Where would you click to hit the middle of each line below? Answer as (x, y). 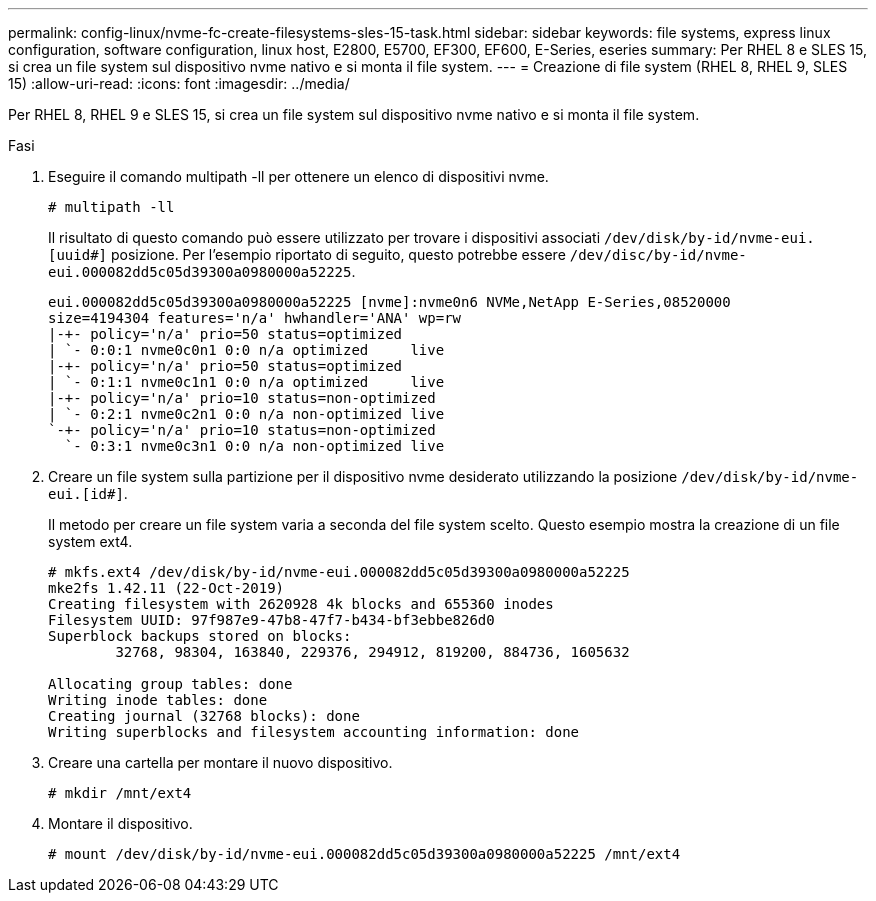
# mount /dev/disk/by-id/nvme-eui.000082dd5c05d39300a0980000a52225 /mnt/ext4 (364, 854)
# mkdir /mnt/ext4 (120, 793)
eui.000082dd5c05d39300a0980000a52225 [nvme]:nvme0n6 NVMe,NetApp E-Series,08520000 (389, 302)
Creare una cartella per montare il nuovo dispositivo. (220, 762)
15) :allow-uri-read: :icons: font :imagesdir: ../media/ (179, 83)
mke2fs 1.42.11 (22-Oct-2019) (166, 588)
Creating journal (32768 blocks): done (204, 716)
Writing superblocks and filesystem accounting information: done (314, 732)
